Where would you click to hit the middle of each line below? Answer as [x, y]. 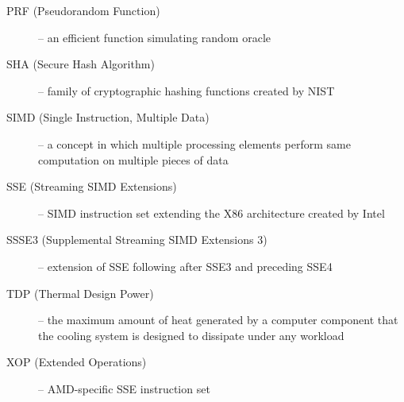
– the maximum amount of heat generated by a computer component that [218, 320]
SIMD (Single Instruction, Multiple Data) [108, 117]
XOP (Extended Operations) [77, 362]
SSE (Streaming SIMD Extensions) [92, 186]
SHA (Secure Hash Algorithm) [81, 64]
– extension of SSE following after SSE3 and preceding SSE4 [185, 266]
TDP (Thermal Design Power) [80, 293]
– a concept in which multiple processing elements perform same [194, 143]
